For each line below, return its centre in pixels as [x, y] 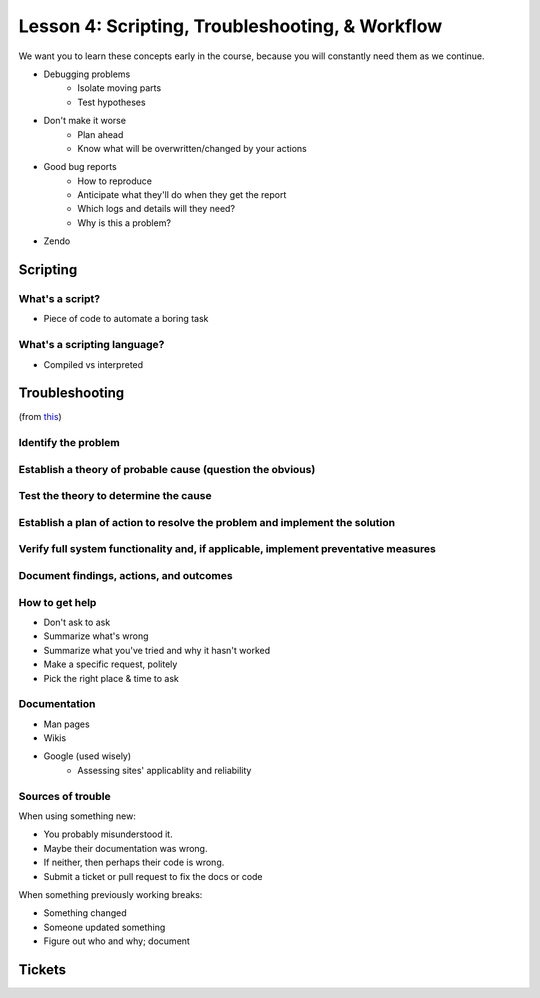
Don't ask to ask [77, 622]
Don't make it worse [85, 121]
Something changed [85, 913]
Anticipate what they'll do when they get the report [182, 195]
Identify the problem [69, 443]
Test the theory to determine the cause [115, 496]
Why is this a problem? [124, 222]
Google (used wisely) [87, 756]
